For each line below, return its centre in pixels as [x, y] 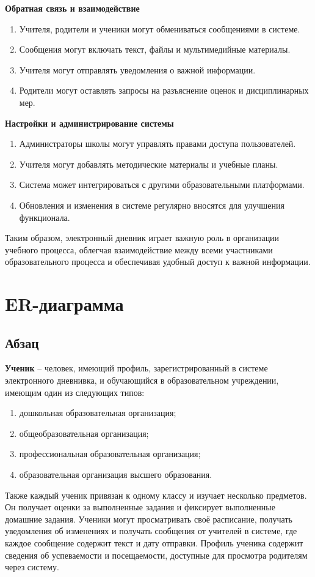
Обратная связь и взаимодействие [72, 8]
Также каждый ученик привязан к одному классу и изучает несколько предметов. [156, 495]
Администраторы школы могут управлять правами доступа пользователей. [157, 143]
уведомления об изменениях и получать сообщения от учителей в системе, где [151, 531]
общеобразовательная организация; [84, 433]
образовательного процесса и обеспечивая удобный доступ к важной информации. [158, 262]
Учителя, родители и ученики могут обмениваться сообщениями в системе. [160, 28]
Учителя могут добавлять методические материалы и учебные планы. [149, 164]
